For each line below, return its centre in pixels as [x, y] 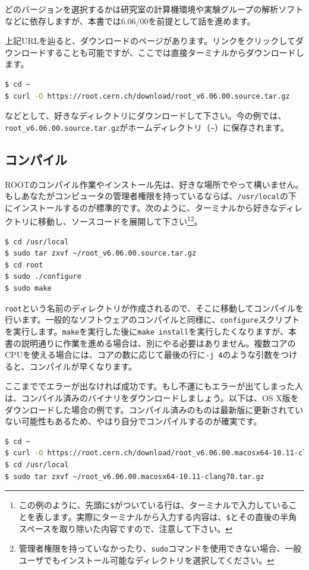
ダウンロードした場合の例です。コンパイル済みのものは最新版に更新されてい [154, 409]
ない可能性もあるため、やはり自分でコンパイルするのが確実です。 [133, 421]
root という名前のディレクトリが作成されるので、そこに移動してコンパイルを [154, 308]
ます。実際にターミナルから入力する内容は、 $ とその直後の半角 [174, 516]
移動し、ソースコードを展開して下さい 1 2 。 [120, 221]
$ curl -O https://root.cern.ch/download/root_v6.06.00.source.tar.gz [147, 96]
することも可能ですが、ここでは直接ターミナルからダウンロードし [175, 52]
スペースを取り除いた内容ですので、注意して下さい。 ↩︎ [125, 528]
